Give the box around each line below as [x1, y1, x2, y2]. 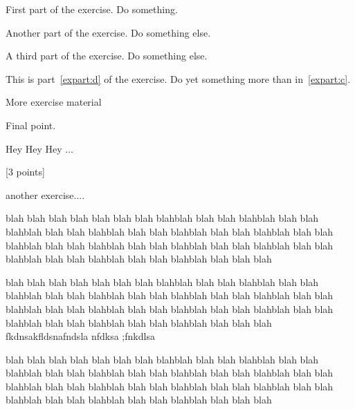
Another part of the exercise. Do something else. [6, 25, 211, 39]
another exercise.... [6, 187, 85, 202]
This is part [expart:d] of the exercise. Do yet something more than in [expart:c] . [6, 71, 351, 86]
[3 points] [6, 164, 45, 179]
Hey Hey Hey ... [6, 141, 73, 155]
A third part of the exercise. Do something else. [6, 48, 208, 63]
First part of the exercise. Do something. [6, 2, 178, 16]
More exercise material [6, 95, 102, 109]
